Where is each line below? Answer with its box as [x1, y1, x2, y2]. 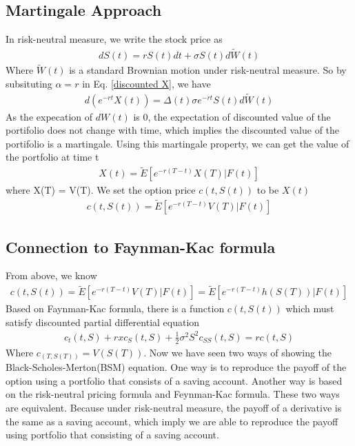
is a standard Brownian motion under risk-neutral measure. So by [69, 63, 347, 77]
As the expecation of [6, 109, 93, 123]
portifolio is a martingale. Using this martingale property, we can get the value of [6, 136, 349, 150]
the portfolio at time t [6, 150, 99, 164]
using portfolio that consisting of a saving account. [6, 427, 219, 442]
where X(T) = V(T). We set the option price [6, 183, 196, 197]
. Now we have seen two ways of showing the [143, 345, 332, 359]
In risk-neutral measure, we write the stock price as [6, 32, 223, 46]
